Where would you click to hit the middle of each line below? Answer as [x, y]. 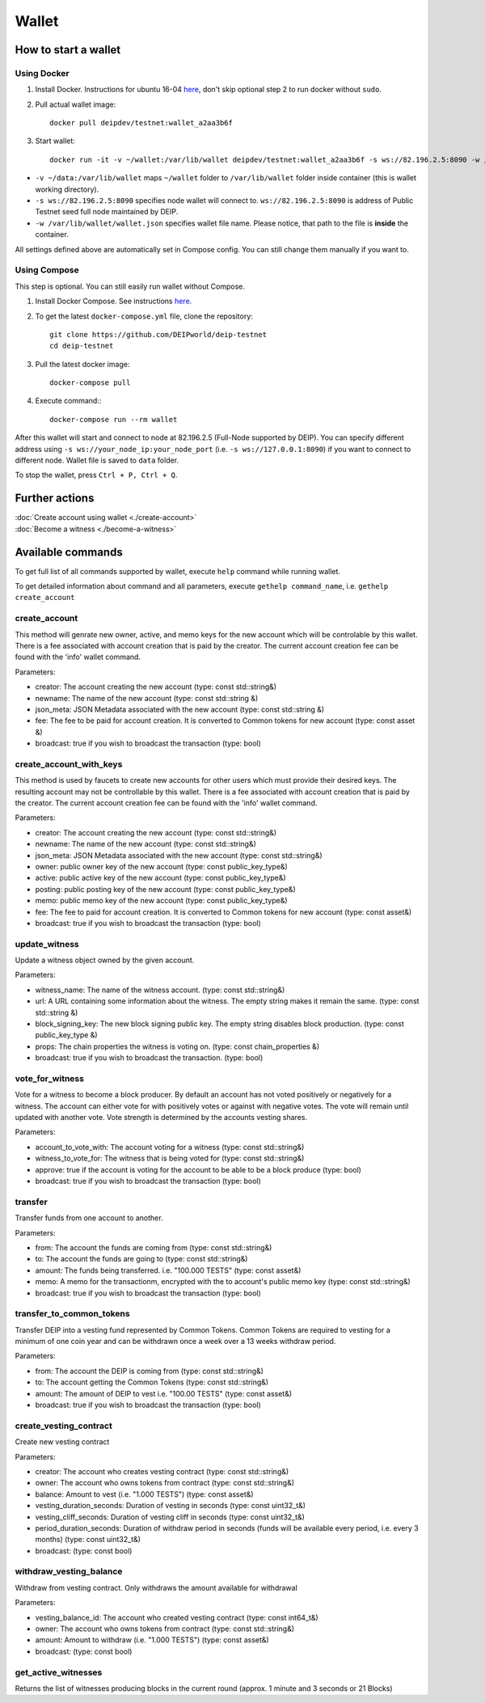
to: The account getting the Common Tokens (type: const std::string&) [152, 1382]
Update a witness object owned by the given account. [105, 960]
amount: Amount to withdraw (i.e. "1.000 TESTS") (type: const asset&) [152, 1640]
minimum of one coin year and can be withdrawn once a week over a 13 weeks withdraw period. [175, 1342]
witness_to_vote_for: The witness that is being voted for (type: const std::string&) [170, 1158]
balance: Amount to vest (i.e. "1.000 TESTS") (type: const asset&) [144, 1494]
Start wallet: [55, 141]
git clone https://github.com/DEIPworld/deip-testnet [158, 334]
